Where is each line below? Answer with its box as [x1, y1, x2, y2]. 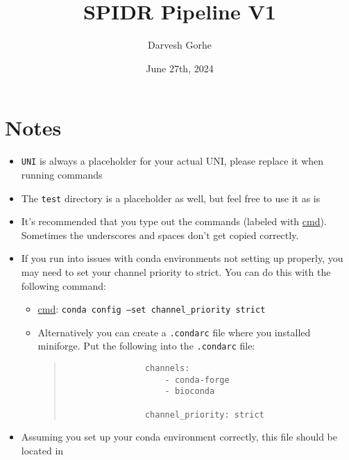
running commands [21, 167, 103, 181]
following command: [21, 278, 106, 293]
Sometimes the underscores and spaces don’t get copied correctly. [21, 227, 299, 242]
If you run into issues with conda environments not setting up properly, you [21, 251, 343, 265]
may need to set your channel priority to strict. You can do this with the [21, 264, 331, 279]
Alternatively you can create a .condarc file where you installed [37, 325, 311, 339]
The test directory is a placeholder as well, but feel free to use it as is [21, 190, 321, 205]
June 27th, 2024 [146, 60, 214, 75]
